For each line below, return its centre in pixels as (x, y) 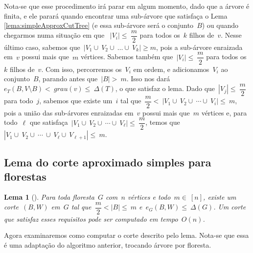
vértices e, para (224, 112)
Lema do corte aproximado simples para (108, 162)
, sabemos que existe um (76, 101)
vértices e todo (149, 197)
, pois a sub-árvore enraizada (199, 47)
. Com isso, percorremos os (81, 69)
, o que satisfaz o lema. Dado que (165, 88)
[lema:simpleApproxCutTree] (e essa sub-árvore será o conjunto (99, 25)
